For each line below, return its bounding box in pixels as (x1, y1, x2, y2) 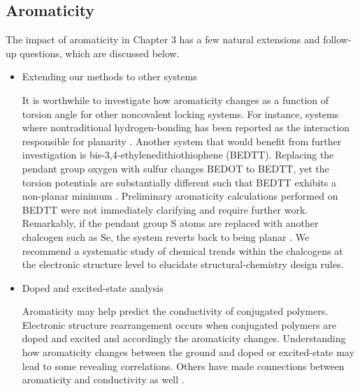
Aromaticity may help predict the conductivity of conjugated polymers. (22, 304, 329, 318)
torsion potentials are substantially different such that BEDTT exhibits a (22, 175, 336, 189)
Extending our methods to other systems (22, 69, 197, 84)
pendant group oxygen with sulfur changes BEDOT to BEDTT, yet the (22, 161, 329, 175)
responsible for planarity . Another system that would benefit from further (22, 133, 342, 148)
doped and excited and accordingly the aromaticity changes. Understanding (22, 331, 346, 346)
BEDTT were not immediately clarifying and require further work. (22, 202, 308, 216)
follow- (323, 32, 352, 47)
